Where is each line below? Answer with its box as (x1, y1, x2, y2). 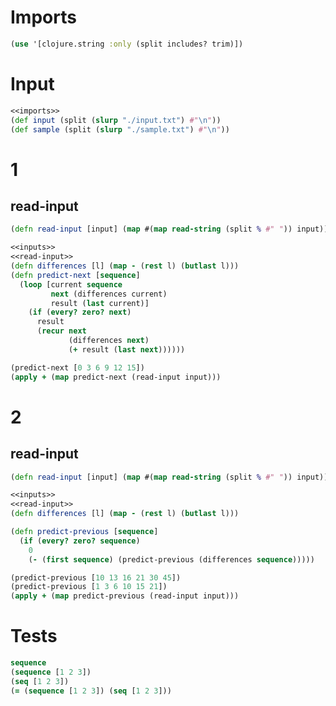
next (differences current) (50, 289, 168, 299)
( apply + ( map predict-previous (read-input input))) (10, 591, 240, 601)
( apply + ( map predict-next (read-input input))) (10, 372, 222, 382)
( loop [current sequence (19, 279, 123, 290)
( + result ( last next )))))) (68, 344, 186, 355)
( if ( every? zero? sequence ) (19, 536, 141, 546)
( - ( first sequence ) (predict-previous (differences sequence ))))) (28, 554, 315, 565)
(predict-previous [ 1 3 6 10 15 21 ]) (10, 582, 168, 592)
